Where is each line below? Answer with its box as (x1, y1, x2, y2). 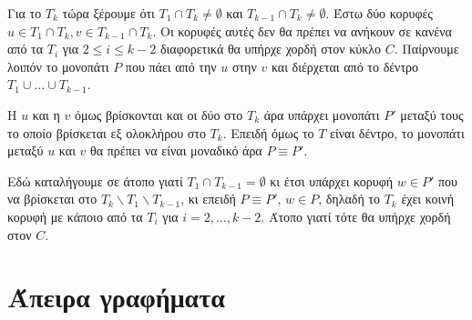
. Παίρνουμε (394, 39, 459, 58)
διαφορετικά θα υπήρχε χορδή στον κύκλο (159, 39, 382, 58)
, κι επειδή (180, 189, 236, 208)
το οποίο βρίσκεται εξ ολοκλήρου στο (7, 123, 206, 142)
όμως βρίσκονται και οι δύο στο (74, 105, 243, 124)
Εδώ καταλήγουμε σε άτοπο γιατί (7, 171, 183, 190)
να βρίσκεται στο (7, 189, 97, 208)
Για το (7, 4, 42, 22)
